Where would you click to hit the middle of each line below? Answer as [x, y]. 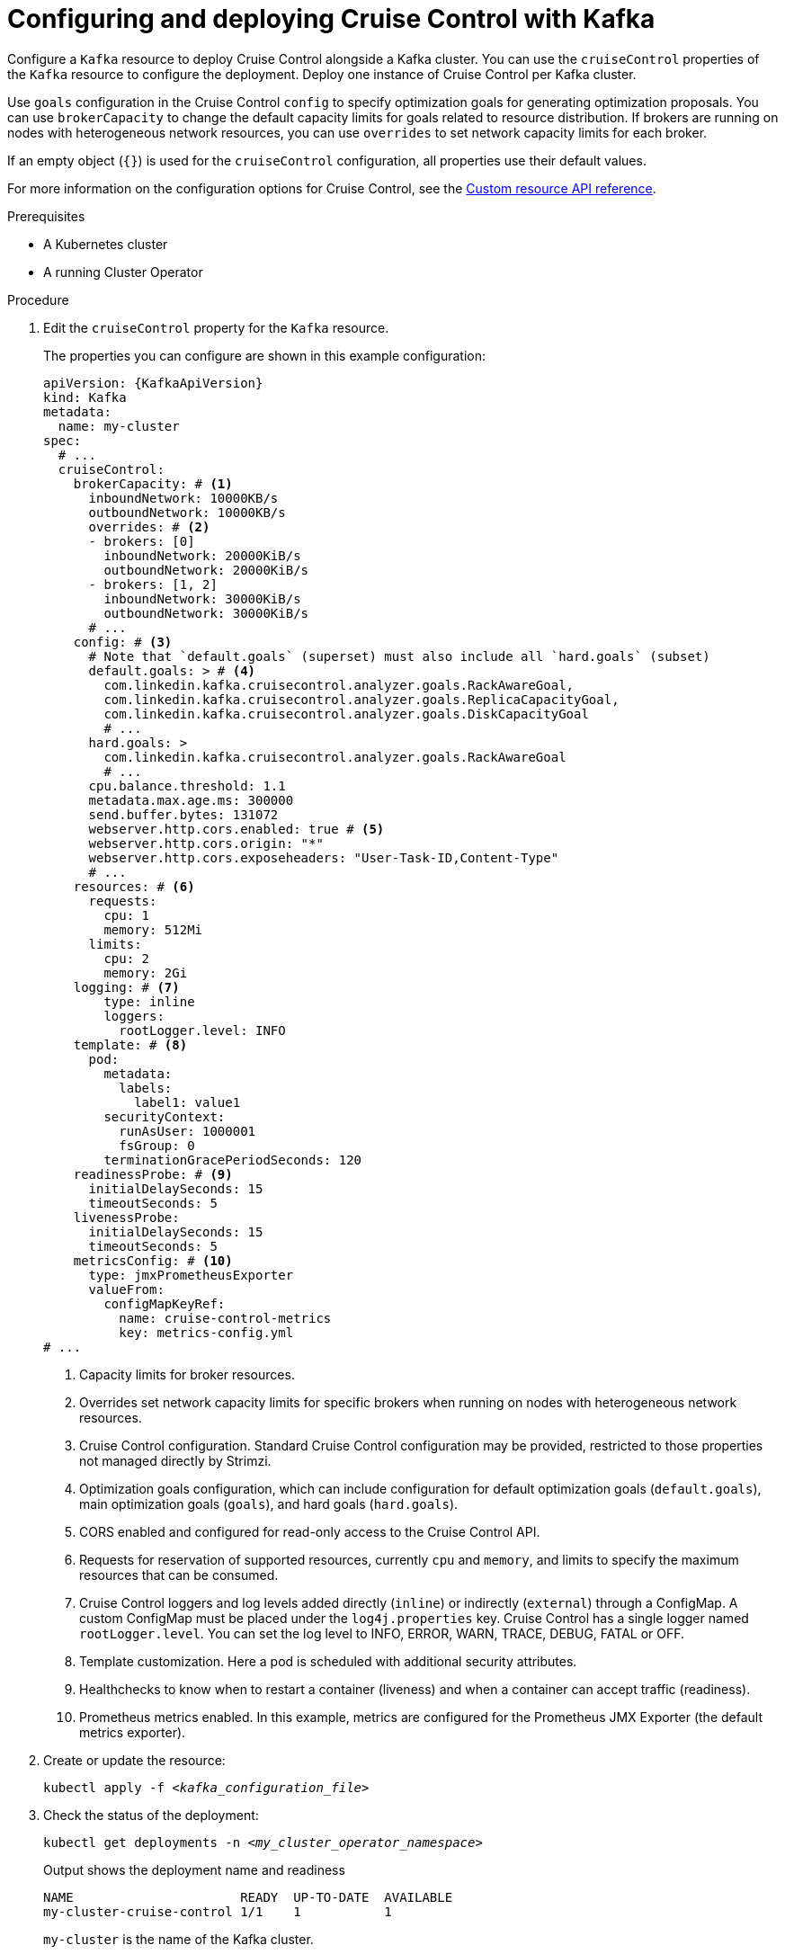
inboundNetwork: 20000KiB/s [202, 555]
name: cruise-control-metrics [225, 1318]
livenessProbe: [126, 1217]
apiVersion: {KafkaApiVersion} [153, 383]
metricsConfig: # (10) [153, 1260]
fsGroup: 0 [157, 1145]
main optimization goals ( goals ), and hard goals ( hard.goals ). [269, 1503]
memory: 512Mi [153, 929]
